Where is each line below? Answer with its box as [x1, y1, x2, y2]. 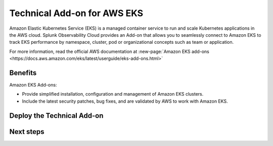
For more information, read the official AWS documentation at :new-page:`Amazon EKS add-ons [9, 48, 209, 54]
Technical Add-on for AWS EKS [9, 8, 144, 19]
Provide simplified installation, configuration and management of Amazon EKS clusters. [22, 91, 204, 97]
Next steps [9, 127, 44, 136]
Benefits [9, 68, 37, 77]
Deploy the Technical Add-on [9, 111, 104, 120]
